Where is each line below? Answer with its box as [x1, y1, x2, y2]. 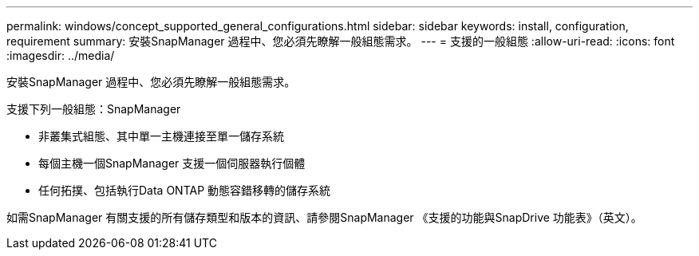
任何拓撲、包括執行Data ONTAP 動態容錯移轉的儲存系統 [38, 183, 331, 197]
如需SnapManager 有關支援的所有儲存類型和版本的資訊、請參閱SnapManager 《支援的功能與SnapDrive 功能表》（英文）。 [6, 211, 642, 224]
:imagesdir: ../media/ [6, 49, 115, 62]
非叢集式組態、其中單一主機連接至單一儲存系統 [38, 129, 284, 143]
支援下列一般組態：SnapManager [6, 102, 181, 116]
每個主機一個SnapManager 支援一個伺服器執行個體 [38, 156, 306, 170]
